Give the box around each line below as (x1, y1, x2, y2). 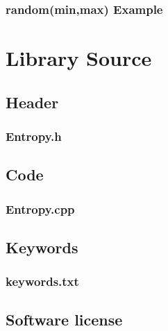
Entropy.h (6, 127, 62, 144)
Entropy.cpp (6, 200, 75, 217)
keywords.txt (6, 273, 79, 290)
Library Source (6, 44, 152, 72)
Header (6, 91, 59, 112)
